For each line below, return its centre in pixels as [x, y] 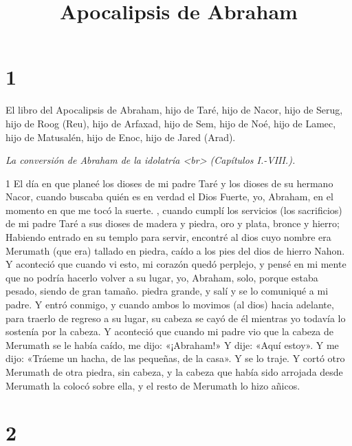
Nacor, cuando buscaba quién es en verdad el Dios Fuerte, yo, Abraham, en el [169, 197]
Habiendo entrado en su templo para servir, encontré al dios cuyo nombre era [168, 237]
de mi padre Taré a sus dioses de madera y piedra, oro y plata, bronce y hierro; [173, 223]
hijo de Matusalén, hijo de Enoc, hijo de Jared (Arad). [121, 137]
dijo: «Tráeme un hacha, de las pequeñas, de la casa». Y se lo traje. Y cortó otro [175, 358]
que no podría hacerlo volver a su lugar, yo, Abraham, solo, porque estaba [162, 277]
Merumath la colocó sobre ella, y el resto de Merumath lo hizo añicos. [153, 385]
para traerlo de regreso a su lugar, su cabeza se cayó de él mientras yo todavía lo [176, 318]
